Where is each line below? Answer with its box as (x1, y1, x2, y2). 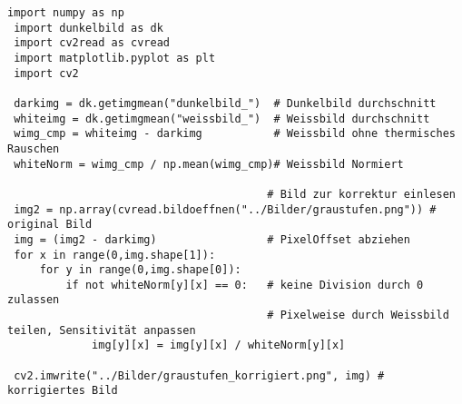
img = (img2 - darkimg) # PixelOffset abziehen (14, 232, 410, 246)
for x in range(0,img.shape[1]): (14, 248, 216, 261)
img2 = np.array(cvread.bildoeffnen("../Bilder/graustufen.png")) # (14, 202, 437, 216)
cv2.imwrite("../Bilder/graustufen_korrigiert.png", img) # (14, 369, 385, 382)
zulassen (7, 293, 60, 307)
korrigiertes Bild (7, 384, 118, 398)
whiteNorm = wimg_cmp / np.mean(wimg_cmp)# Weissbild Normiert (14, 157, 404, 171)
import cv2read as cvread (14, 36, 170, 50)
